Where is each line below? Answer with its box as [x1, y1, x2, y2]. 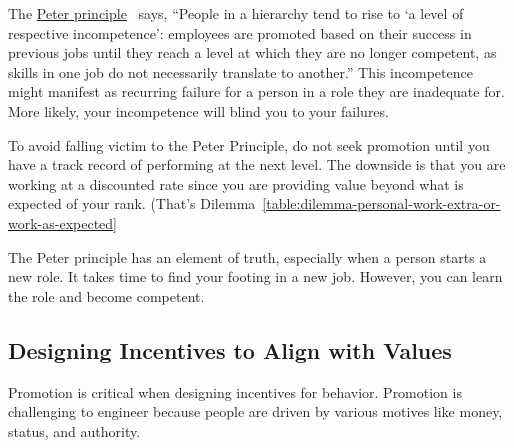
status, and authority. [8, 420, 141, 441]
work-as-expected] [8, 212, 117, 233]
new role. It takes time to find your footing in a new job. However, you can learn [8, 266, 503, 287]
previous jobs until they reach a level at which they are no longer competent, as [8, 42, 497, 63]
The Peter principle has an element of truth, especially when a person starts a [8, 246, 487, 267]
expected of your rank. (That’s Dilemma [8, 193, 256, 214]
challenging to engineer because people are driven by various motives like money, [8, 401, 503, 422]
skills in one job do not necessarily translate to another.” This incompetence [8, 61, 473, 82]
